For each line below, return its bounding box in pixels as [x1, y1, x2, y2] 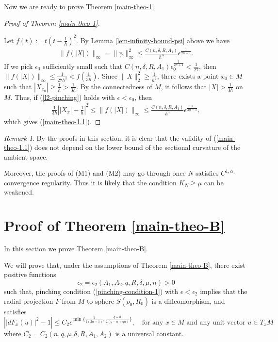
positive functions [4, 269, 56, 279]
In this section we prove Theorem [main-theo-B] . [4, 244, 148, 254]
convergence [4, 177, 39, 187]
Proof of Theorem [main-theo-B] [4, 215, 225, 235]
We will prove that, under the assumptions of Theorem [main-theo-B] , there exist [4, 260, 245, 270]
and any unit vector [186, 319, 245, 326]
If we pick [4, 61, 33, 71]
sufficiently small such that [43, 61, 123, 71]
